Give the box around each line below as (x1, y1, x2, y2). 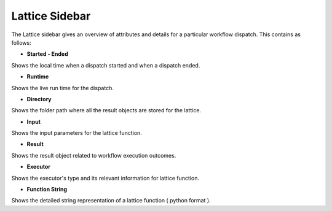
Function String (26, 186, 68, 193)
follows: (11, 39, 31, 46)
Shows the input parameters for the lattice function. (11, 129, 143, 137)
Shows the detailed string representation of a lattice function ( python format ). (11, 197, 211, 204)
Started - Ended (26, 50, 69, 58)
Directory (26, 95, 52, 102)
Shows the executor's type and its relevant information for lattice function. (11, 174, 200, 182)
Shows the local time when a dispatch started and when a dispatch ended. (11, 61, 200, 69)
